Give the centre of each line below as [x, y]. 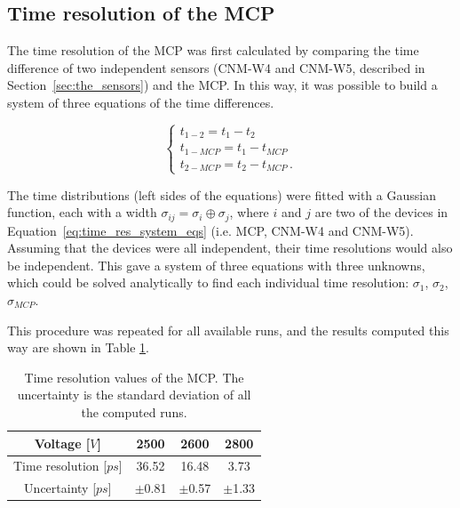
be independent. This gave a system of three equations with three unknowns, [216, 265]
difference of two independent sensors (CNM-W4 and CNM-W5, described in [216, 67]
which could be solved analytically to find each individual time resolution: [208, 282]
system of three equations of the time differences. [141, 102]
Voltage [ [62, 443]
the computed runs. [134, 411]
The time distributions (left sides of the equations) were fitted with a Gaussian [222, 194]
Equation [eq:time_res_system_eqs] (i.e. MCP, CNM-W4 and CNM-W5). [210, 230]
